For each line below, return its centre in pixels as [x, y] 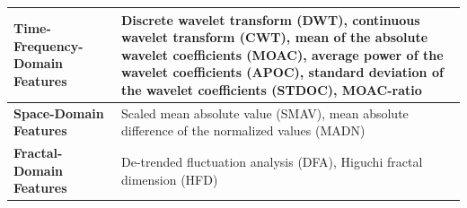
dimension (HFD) [169, 179]
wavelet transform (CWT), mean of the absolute [274, 37]
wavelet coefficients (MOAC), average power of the [282, 54]
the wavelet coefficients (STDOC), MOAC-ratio [271, 89]
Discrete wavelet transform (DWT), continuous [270, 19]
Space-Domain [59, 113]
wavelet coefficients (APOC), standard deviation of [282, 72]
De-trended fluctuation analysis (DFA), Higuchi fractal [272, 161]
